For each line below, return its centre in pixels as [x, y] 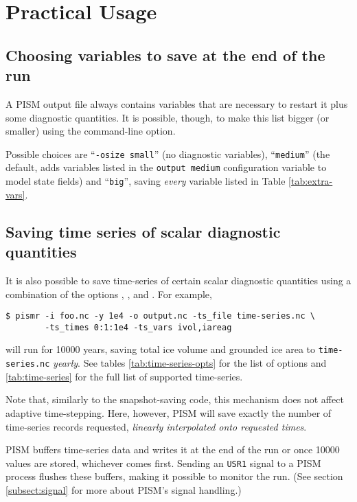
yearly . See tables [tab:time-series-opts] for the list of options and [190, 363]
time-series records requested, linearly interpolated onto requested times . [156, 426]
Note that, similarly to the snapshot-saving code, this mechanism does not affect [175, 399]
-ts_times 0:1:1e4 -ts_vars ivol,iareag [138, 327]
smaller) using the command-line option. [91, 131]
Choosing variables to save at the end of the [165, 55]
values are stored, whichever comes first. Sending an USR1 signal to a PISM [163, 463]
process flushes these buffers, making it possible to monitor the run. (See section [174, 476]
